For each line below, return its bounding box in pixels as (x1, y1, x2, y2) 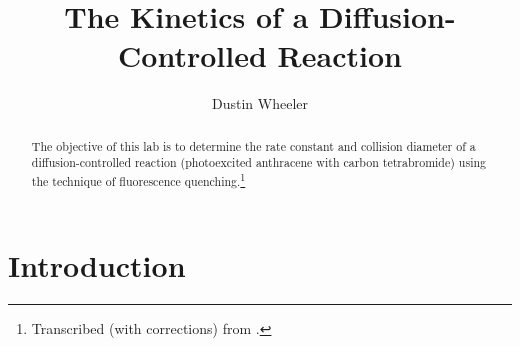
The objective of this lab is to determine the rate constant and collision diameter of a (31, 137, 476, 154)
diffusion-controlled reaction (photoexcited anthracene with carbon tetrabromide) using (31, 154, 486, 171)
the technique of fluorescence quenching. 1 (31, 170, 246, 189)
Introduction (8, 244, 186, 285)
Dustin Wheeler (212, 93, 308, 114)
